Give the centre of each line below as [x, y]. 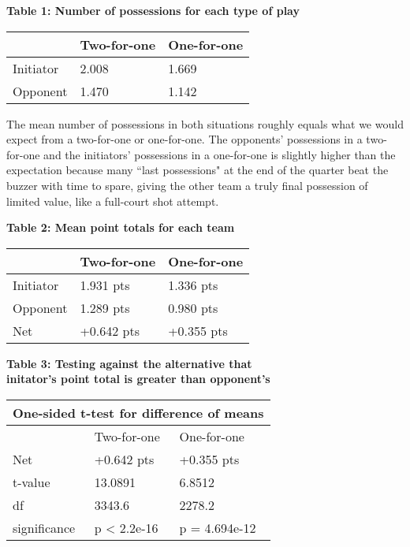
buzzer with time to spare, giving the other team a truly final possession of [187, 185]
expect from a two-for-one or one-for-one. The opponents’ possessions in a [184, 139]
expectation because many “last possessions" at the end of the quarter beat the [198, 170]
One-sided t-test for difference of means [138, 412]
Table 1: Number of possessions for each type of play [153, 10]
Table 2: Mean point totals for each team [121, 227]
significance [44, 527]
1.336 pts [193, 285]
